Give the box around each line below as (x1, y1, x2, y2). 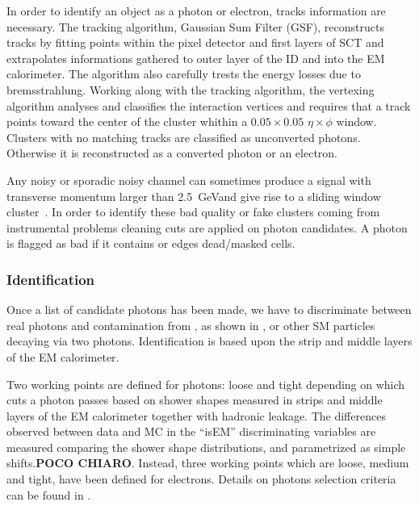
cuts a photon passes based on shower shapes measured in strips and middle (6, 391, 383, 408)
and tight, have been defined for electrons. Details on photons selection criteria (6, 470, 396, 487)
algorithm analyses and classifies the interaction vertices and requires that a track (6, 97, 411, 114)
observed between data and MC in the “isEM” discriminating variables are (6, 423, 376, 440)
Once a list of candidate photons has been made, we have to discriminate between (6, 301, 412, 318)
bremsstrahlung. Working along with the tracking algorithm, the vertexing (6, 81, 375, 98)
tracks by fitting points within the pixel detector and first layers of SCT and (6, 34, 384, 51)
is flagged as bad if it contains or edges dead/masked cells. (6, 235, 295, 252)
